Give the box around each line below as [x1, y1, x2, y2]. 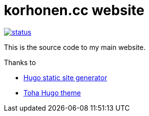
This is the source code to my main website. [4, 43, 146, 51]
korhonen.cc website [4, 2, 145, 19]
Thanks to [4, 58, 36, 67]
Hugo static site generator [23, 73, 107, 82]
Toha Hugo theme [23, 88, 81, 97]
